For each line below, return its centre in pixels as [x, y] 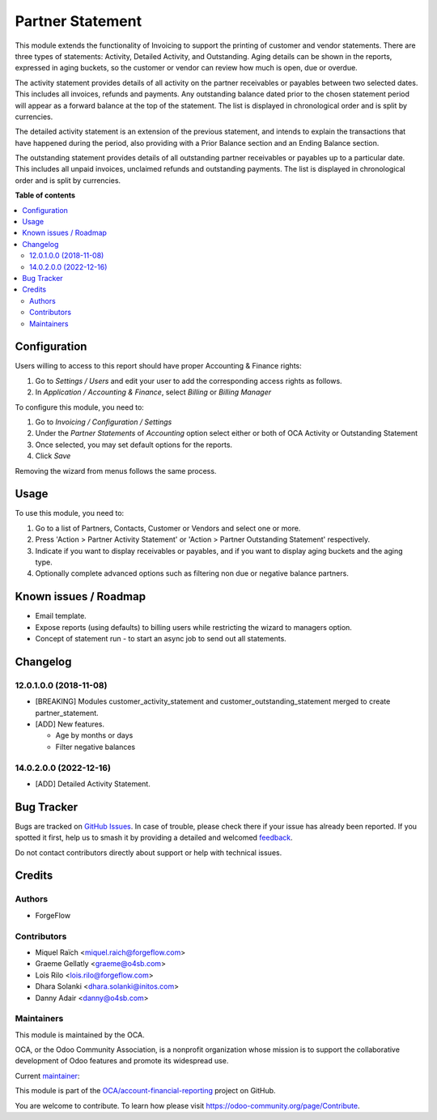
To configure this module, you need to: [80, 407]
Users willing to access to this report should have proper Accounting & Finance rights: [159, 366]
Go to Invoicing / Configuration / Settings [104, 422]
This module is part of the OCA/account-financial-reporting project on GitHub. [145, 1091]
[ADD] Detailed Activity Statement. [93, 784]
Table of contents [45, 195]
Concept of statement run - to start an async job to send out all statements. [161, 639]
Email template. [61, 616]
